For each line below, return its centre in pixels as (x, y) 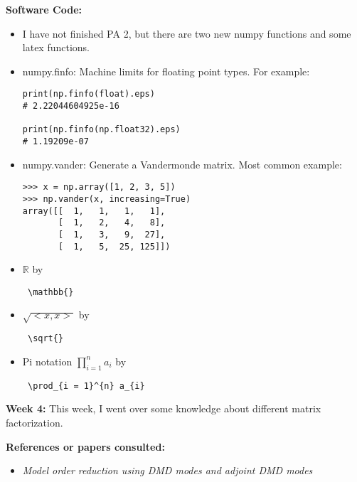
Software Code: (44, 9)
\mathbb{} (50, 292)
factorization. (34, 422)
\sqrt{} (46, 339)
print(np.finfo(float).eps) (89, 94)
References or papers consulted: (85, 446)
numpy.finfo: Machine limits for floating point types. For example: (166, 71)
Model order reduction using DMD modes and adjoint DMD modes (167, 470)
